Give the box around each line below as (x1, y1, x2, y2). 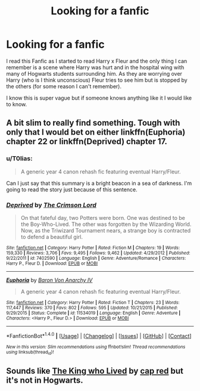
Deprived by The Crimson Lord (6, 201, 97, 209)
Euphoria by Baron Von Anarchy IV (6, 276, 93, 284)
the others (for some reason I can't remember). (6, 82, 122, 90)
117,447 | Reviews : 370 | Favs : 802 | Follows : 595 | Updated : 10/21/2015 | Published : (6, 305, 179, 311)
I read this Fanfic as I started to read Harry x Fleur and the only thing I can (6, 57, 187, 64)
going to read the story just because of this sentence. (6, 186, 138, 193)
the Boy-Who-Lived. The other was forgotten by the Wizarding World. (20, 221, 192, 228)
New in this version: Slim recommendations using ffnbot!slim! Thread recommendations (6, 344, 186, 350)
